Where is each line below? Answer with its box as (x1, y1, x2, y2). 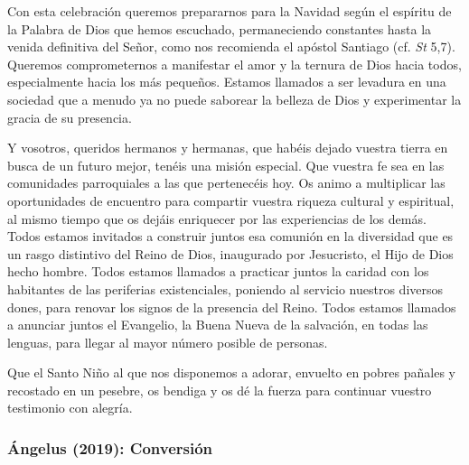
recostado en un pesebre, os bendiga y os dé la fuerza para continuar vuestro (7, 380, 432, 399)
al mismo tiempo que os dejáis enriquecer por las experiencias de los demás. (7, 209, 427, 228)
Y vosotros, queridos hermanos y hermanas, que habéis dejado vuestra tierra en (7, 138, 448, 157)
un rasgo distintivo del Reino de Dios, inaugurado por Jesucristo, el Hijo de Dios (7, 244, 454, 263)
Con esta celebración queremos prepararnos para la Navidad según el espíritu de (7, 2, 452, 20)
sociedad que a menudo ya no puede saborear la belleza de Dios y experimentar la (7, 89, 462, 108)
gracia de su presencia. (7, 107, 132, 126)
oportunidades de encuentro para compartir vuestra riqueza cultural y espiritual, (7, 191, 455, 209)
